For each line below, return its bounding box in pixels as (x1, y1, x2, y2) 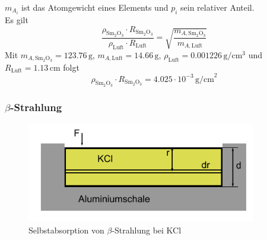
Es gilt (5, 14, 28, 26)
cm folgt (49, 61, 80, 73)
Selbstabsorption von (28, 224, 104, 236)
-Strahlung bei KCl (112, 224, 182, 236)
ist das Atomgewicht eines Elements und (21, 1, 169, 13)
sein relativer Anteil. (180, 1, 255, 13)
